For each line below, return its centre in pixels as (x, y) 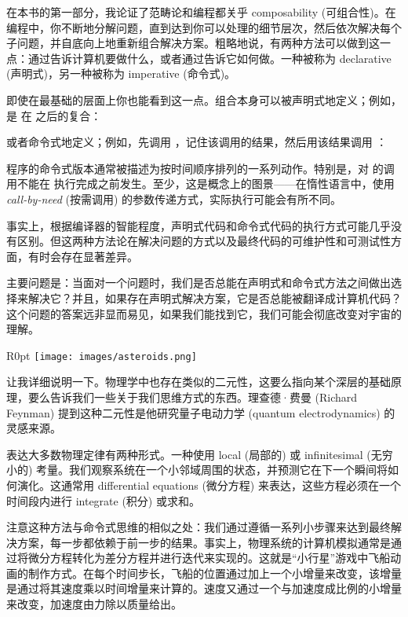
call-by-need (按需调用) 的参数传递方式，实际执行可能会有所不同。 (174, 198)
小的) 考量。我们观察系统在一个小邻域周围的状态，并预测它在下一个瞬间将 (197, 470)
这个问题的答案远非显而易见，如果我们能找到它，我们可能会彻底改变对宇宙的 (204, 313)
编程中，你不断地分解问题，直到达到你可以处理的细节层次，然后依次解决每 (199, 27)
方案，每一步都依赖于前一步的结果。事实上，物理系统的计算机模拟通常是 (204, 542)
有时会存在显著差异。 (83, 256)
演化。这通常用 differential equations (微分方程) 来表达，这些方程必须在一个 (209, 485)
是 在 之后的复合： (54, 115)
